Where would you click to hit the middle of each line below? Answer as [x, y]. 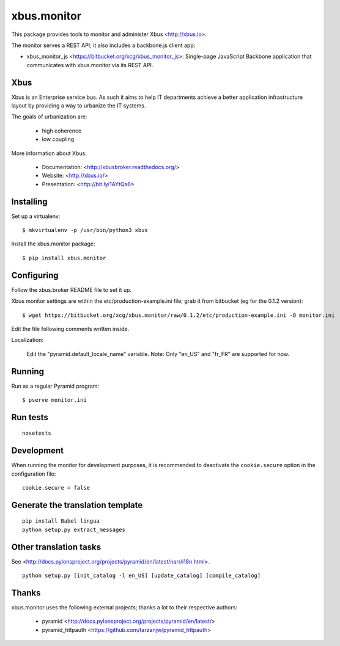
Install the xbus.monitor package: [53, 244]
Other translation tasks [56, 547]
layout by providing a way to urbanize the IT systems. [79, 106]
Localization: [28, 340]
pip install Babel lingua [61, 521]
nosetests [37, 433]
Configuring [35, 275]
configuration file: [34, 474]
